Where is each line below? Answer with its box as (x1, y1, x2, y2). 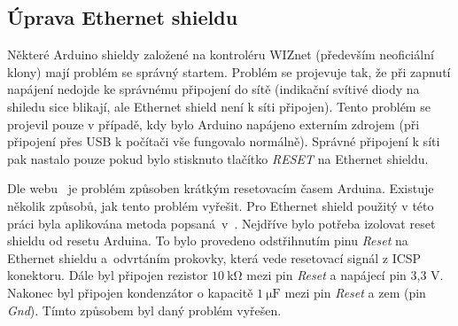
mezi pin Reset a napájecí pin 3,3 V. (246, 266, 444, 284)
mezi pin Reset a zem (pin (284, 283, 426, 301)
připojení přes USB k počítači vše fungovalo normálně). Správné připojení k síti (7, 132, 440, 151)
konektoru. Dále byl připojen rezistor (7, 266, 208, 284)
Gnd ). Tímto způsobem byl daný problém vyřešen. (7, 300, 282, 319)
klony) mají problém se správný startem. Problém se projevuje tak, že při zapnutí (7, 62, 451, 81)
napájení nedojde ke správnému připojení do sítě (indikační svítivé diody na (7, 80, 420, 98)
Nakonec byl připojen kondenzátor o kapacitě (7, 283, 253, 301)
